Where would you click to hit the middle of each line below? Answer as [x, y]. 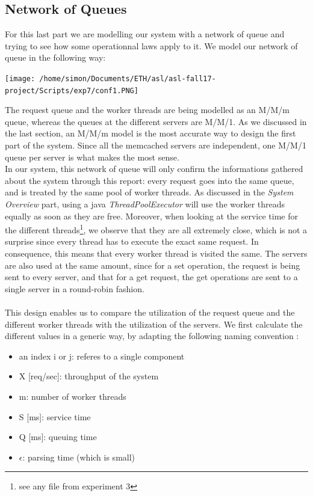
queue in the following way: [55, 57]
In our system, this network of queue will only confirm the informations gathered [154, 169]
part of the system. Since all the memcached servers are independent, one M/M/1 [156, 145]
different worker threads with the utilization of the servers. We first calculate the [154, 324]
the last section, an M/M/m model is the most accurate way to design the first [150, 133]
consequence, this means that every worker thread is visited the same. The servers [156, 253]
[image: [20, 78]
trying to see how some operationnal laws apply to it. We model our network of [151, 45]
